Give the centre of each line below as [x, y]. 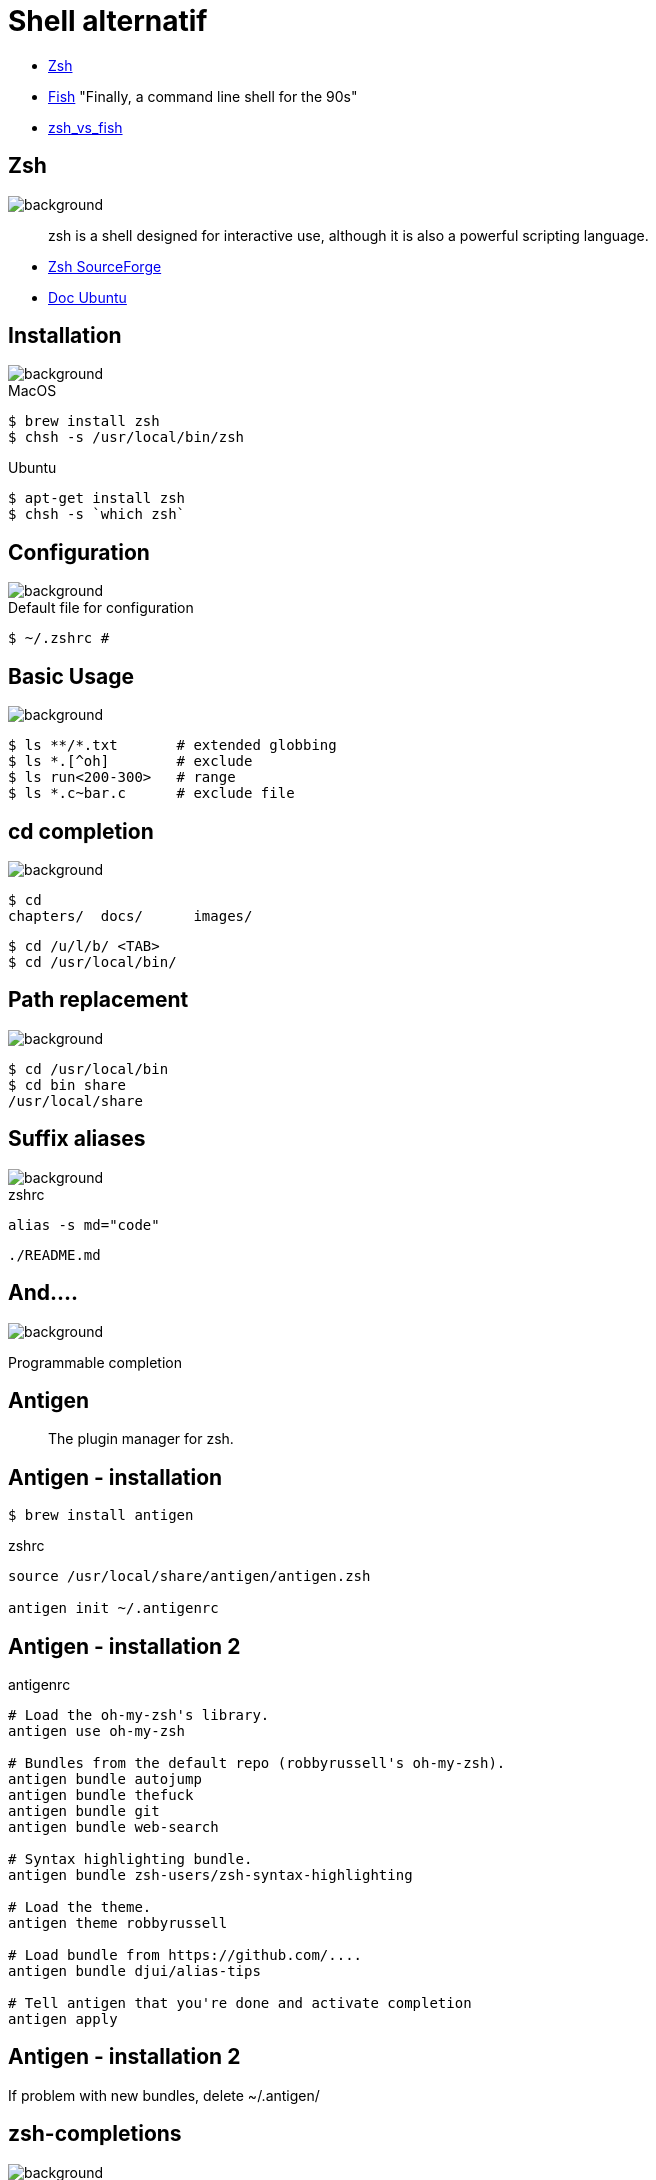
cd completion [81, 831]
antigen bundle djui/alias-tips [134, 1971]
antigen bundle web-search [113, 1827]
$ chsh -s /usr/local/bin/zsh [126, 437]
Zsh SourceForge [105, 266]
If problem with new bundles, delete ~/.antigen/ [164, 2095]
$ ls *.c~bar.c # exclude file [151, 793]
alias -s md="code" [84, 1224]
